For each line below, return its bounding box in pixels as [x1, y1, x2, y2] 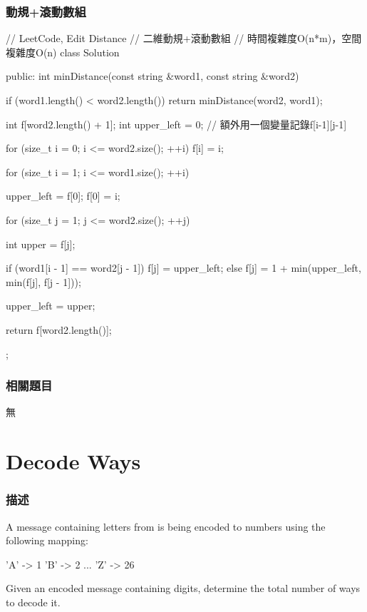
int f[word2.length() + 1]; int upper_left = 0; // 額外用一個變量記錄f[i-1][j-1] [6, 116, 347, 131]
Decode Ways [6, 447, 141, 476]
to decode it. [6, 594, 61, 609]
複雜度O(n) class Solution [6, 44, 120, 59]
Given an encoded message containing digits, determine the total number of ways [6, 581, 361, 596]
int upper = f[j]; [6, 236, 76, 251]
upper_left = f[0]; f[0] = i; [6, 188, 120, 203]
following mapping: [6, 533, 88, 548]
